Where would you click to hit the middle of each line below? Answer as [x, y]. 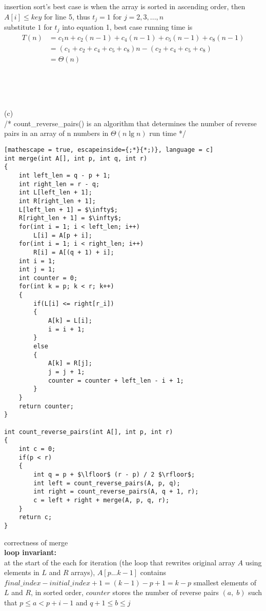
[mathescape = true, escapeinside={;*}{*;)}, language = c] [109, 150]
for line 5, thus [67, 16]
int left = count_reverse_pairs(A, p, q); [107, 483]
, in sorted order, [57, 592]
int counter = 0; [48, 278]
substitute [20, 27]
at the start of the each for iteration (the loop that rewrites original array [120, 562]
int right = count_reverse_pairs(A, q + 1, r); [116, 492]
